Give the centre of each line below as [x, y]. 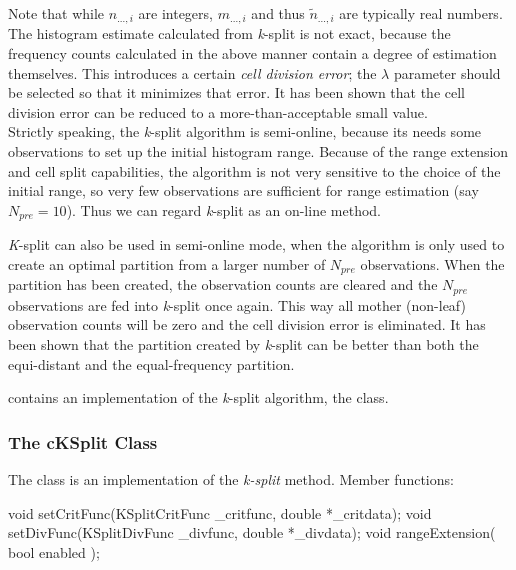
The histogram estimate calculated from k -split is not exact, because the [229, 33]
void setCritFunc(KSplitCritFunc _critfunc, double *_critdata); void [220, 512]
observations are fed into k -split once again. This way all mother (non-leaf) [237, 304]
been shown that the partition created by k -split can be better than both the [243, 343]
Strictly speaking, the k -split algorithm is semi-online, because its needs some [245, 131]
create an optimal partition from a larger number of [167, 263]
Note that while [56, 13]
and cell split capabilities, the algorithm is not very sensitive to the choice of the [254, 170]
